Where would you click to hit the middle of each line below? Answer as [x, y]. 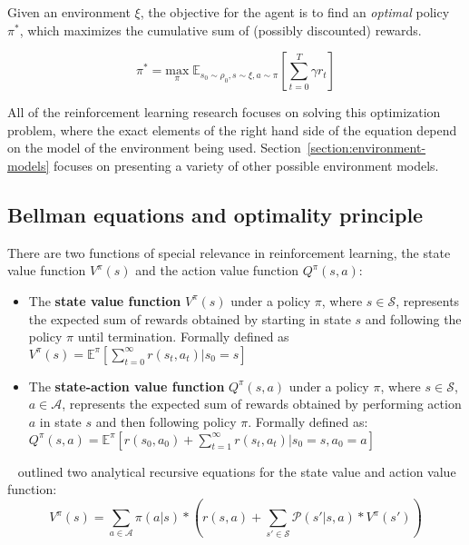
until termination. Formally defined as [183, 337]
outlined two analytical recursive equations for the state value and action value [237, 471]
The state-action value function [127, 386]
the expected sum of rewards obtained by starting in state [190, 318]
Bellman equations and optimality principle [215, 214]
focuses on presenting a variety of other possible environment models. [246, 165]
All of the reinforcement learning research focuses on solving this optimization [224, 112]
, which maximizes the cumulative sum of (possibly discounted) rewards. [220, 30]
